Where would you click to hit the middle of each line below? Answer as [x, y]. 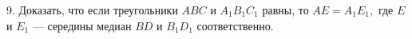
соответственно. [235, 25]
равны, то [285, 10]
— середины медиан [82, 25]
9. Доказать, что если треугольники [92, 10]
